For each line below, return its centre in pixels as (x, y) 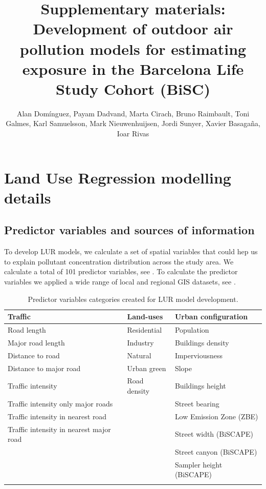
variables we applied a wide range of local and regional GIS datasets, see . (120, 282)
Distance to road (34, 355)
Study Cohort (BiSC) (133, 88)
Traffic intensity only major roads (60, 403)
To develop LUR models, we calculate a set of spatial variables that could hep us (131, 251)
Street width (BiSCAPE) (214, 434)
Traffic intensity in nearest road (57, 416)
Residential (145, 330)
